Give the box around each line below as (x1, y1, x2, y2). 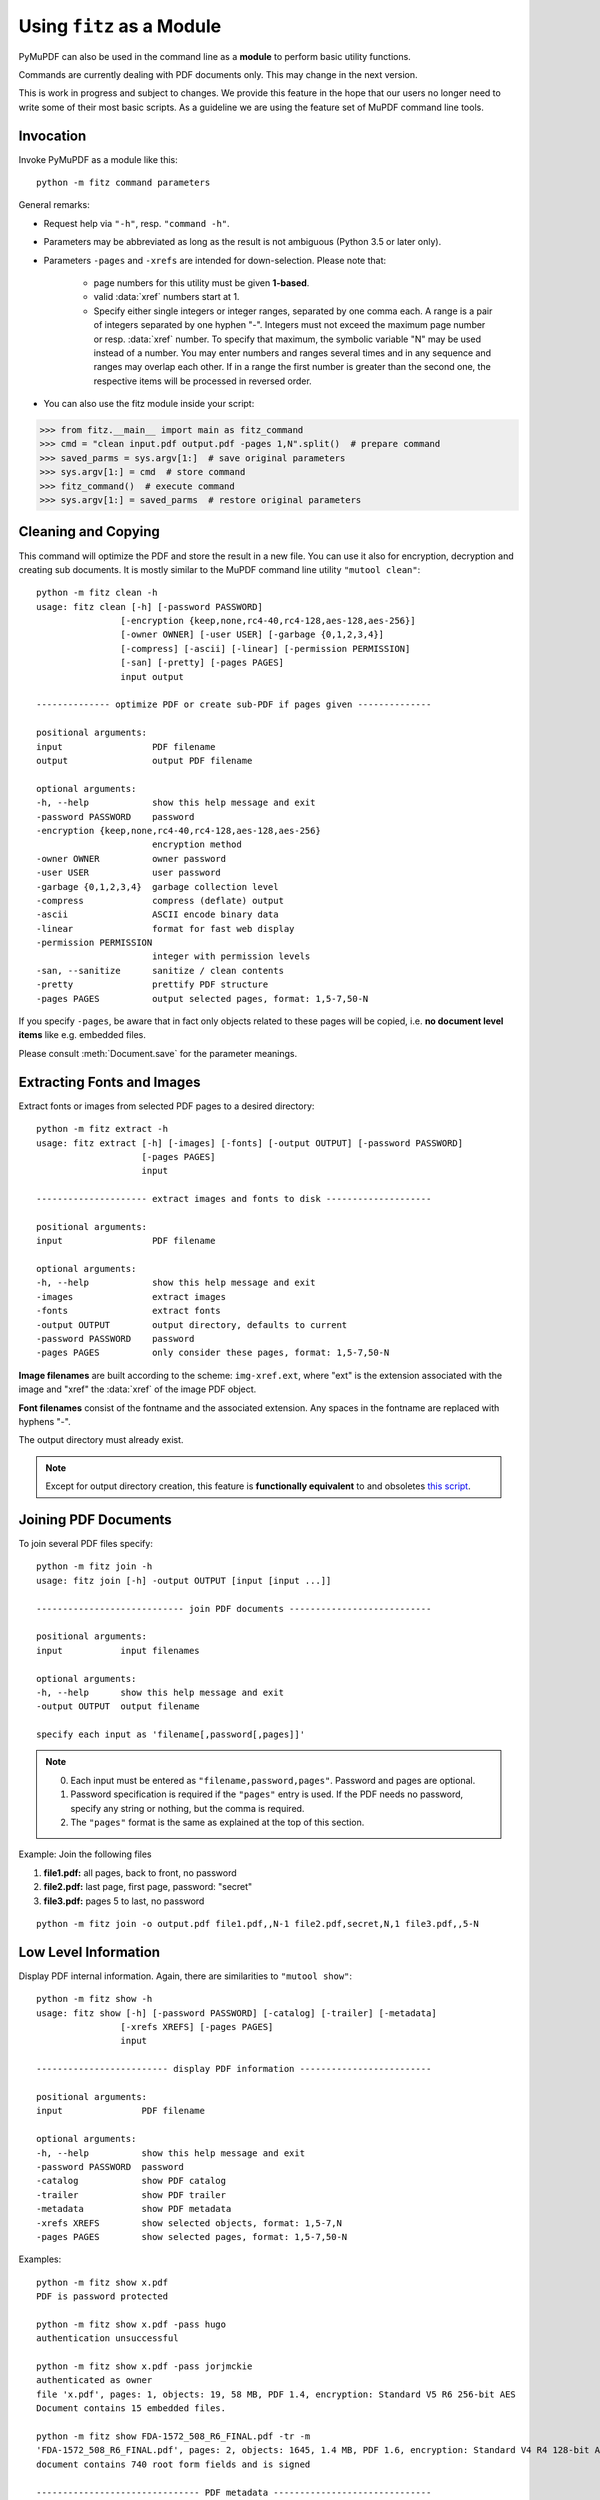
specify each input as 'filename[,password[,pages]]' (36, 1729, 305, 1740)
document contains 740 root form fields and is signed (36, 2458, 311, 2470)
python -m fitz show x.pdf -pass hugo (36, 2318, 227, 2330)
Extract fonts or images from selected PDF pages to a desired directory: (18, 1100, 315, 1112)
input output (120, 671, 185, 682)
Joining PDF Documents (18, 1511, 172, 1528)
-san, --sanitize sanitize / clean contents (36, 965, 285, 976)
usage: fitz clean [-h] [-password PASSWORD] (36, 601, 264, 612)
